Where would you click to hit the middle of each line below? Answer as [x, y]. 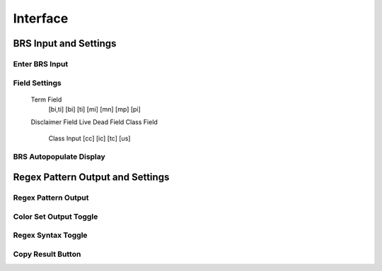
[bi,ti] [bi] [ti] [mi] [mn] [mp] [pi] [94, 109]
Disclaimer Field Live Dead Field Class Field [94, 122]
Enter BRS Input [41, 64]
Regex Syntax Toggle [50, 235]
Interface [41, 18]
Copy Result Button [47, 254]
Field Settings [37, 83]
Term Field [46, 100]
